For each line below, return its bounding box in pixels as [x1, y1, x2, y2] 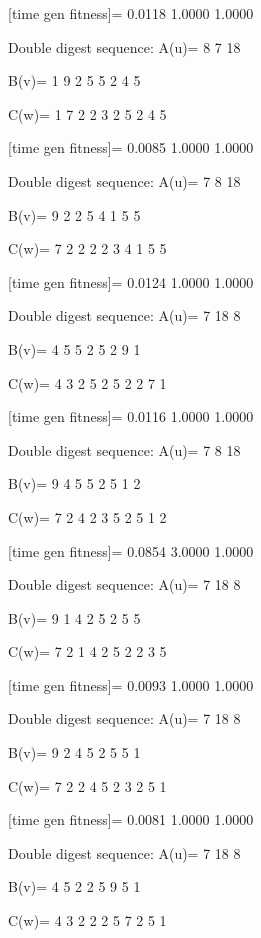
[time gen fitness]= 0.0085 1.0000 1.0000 [8, 137, 254, 158]
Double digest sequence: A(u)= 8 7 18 [8, 36, 241, 57]
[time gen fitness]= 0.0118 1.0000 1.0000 [8, 3, 254, 23]
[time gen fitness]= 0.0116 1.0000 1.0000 [8, 406, 254, 427]
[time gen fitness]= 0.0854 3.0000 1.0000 [8, 540, 254, 561]
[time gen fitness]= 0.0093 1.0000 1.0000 [8, 674, 254, 695]
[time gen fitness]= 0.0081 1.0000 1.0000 [8, 809, 254, 830]
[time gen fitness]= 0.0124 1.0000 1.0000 [8, 271, 254, 292]
